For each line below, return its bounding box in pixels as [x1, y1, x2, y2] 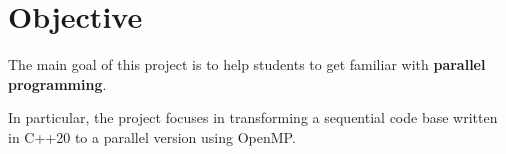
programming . [8, 73, 107, 94]
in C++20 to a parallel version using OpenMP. [8, 126, 296, 147]
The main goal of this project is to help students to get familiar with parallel [8, 54, 486, 75]
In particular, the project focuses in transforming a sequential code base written [8, 107, 498, 128]
